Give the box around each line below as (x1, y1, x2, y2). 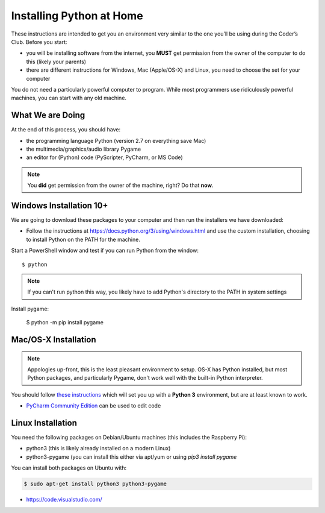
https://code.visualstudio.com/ (26, 496, 102, 503)
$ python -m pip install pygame (26, 319, 104, 326)
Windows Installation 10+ (11, 200, 108, 210)
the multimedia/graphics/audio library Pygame (26, 145, 141, 153)
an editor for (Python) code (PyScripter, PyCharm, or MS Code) (26, 154, 183, 161)
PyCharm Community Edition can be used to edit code (26, 402, 161, 409)
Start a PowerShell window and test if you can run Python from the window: (11, 247, 199, 254)
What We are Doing (11, 110, 85, 121)
